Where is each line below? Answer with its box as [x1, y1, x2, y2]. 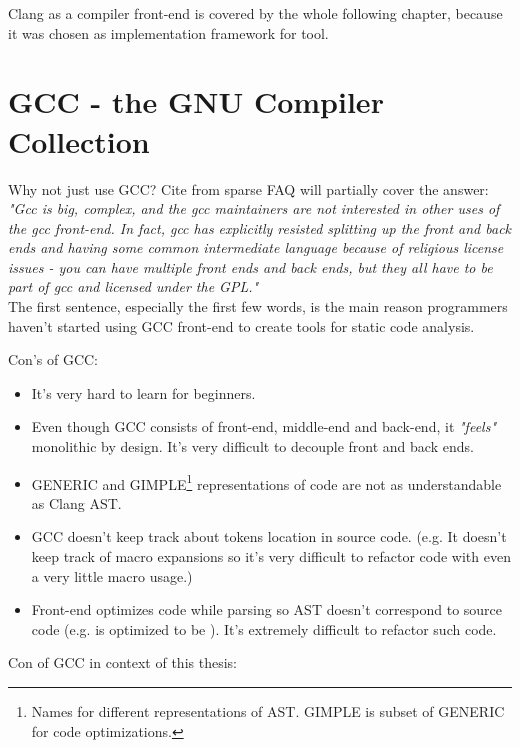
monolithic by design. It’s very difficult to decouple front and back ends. [31, 436, 474, 457]
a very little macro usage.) [31, 565, 193, 586]
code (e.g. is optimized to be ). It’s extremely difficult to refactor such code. [31, 618, 497, 639]
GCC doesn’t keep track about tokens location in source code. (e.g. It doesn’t [31, 526, 507, 547]
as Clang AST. [31, 492, 122, 513]
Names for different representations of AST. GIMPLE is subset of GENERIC [31, 701, 505, 722]
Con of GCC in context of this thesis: [8, 652, 237, 673]
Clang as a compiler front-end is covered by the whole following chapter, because [8, 3, 503, 23]
